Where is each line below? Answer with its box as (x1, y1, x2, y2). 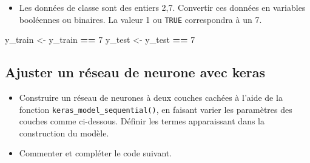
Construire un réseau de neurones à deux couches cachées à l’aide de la (19, 91, 283, 104)
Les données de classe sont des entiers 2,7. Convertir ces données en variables (19, 1, 306, 13)
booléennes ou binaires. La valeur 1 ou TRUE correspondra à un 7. (19, 13, 262, 25)
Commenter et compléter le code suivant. (19, 147, 172, 159)
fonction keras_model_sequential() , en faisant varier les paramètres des (19, 103, 292, 115)
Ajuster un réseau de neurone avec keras (5, 63, 266, 81)
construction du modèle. (19, 126, 109, 139)
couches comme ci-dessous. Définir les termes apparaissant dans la (19, 115, 265, 127)
